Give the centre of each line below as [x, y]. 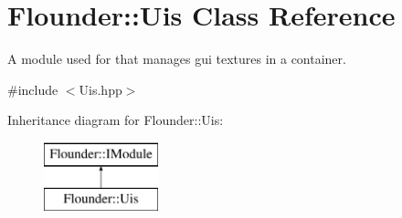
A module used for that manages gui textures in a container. [177, 59]
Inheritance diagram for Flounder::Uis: [116, 120]
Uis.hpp [100, 89]
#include [33, 89]
